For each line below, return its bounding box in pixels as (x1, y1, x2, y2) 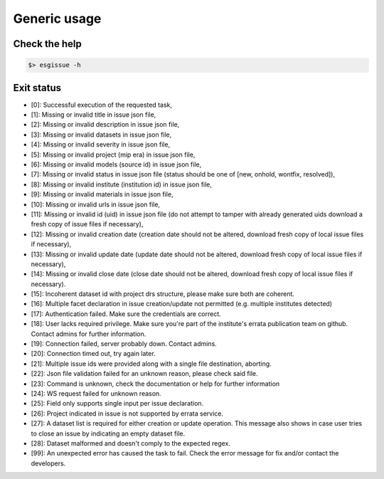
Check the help (13, 38, 82, 50)
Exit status (13, 82, 62, 94)
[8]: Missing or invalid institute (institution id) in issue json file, (31, 180, 213, 189)
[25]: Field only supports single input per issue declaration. (31, 399, 204, 408)
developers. (31, 459, 66, 468)
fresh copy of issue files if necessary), (31, 220, 144, 228)
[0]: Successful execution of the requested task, (31, 100, 172, 109)
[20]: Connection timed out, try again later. (31, 349, 156, 358)
